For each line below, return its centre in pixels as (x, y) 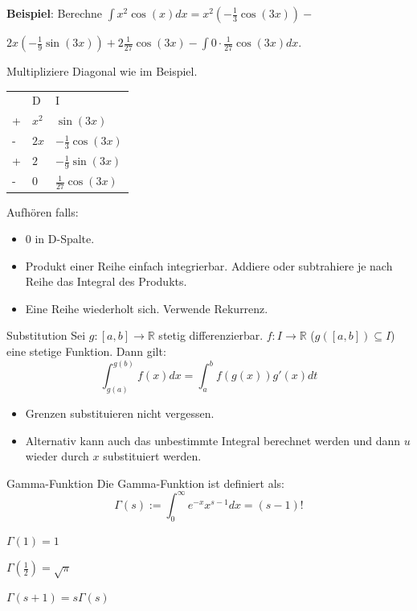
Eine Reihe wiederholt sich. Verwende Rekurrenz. (147, 308)
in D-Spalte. (65, 239)
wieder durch (57, 456)
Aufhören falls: (43, 211)
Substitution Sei (46, 335)
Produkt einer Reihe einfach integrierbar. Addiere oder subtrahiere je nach (209, 265)
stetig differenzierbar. (211, 335)
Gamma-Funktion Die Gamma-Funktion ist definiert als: (145, 483)
